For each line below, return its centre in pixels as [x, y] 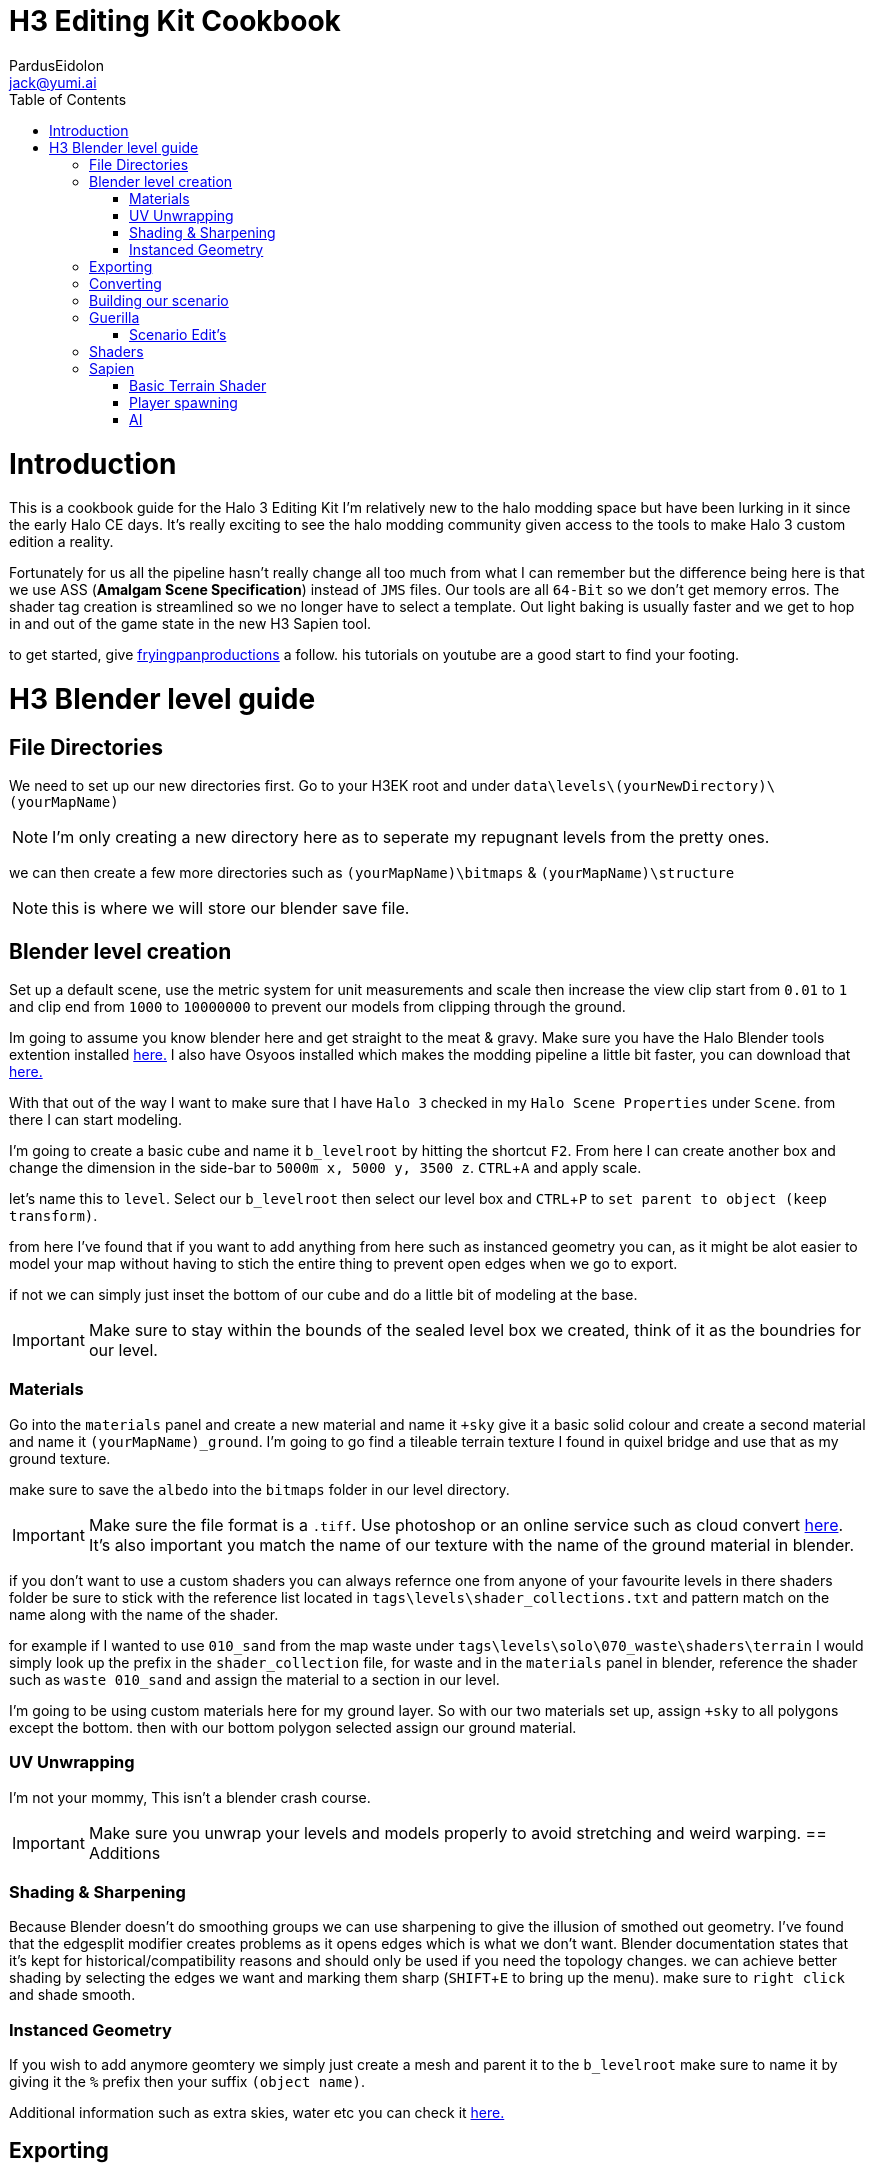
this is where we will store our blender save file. [231, 908]
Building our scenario [159, 300]
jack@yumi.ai [53, 82]
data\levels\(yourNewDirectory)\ [644, 786]
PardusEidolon [56, 65]
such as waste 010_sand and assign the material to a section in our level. [254, 1679]
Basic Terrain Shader [198, 385]
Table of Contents [68, 99]
